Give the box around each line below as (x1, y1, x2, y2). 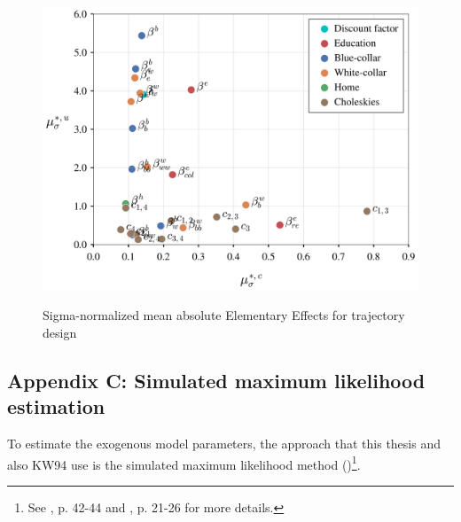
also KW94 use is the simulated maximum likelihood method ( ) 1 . (7, 452, 361, 473)
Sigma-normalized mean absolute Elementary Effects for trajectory (43, 306, 405, 324)
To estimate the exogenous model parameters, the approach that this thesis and (7, 434, 441, 453)
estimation (7, 393, 105, 420)
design (43, 323, 77, 341)
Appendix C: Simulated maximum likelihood (7, 366, 426, 393)
